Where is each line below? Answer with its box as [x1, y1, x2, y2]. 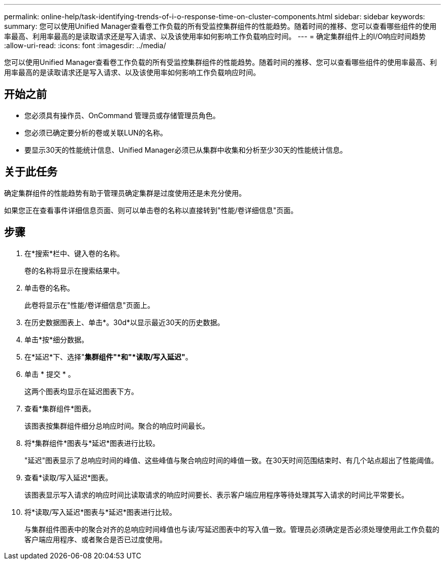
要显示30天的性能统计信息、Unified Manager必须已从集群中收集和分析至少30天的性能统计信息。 [24, 145, 347, 154]
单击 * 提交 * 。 [24, 369, 75, 378]
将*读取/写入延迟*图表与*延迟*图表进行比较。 [24, 507, 177, 516]
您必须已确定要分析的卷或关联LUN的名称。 [24, 128, 167, 137]
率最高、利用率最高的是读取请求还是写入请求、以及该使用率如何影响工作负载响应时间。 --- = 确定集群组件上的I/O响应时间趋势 [4, 32, 426, 41]
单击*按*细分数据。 [24, 335, 89, 344]
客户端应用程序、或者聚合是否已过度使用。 [24, 535, 167, 544]
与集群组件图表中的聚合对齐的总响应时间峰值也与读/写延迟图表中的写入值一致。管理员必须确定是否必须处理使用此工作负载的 [24, 524, 440, 534]
